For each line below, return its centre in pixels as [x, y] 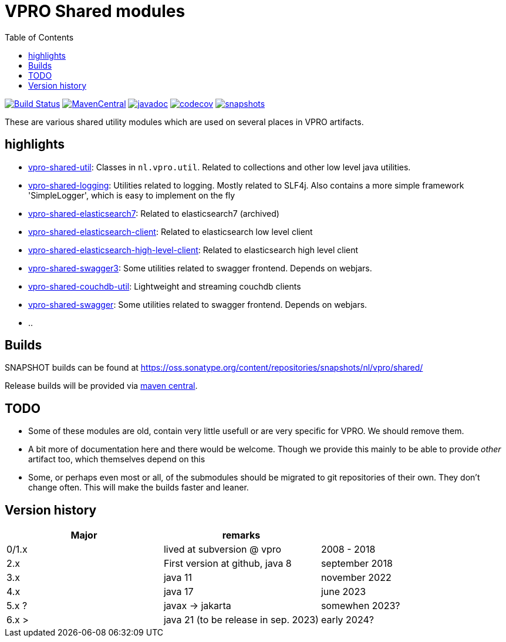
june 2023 [343, 592]
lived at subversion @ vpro [222, 549]
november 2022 [356, 578]
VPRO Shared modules [95, 11]
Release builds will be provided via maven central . [101, 386]
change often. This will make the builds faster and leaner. [139, 488]
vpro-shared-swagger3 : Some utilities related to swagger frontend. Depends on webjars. [200, 268]
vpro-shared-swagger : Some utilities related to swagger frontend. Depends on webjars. [198, 304]
